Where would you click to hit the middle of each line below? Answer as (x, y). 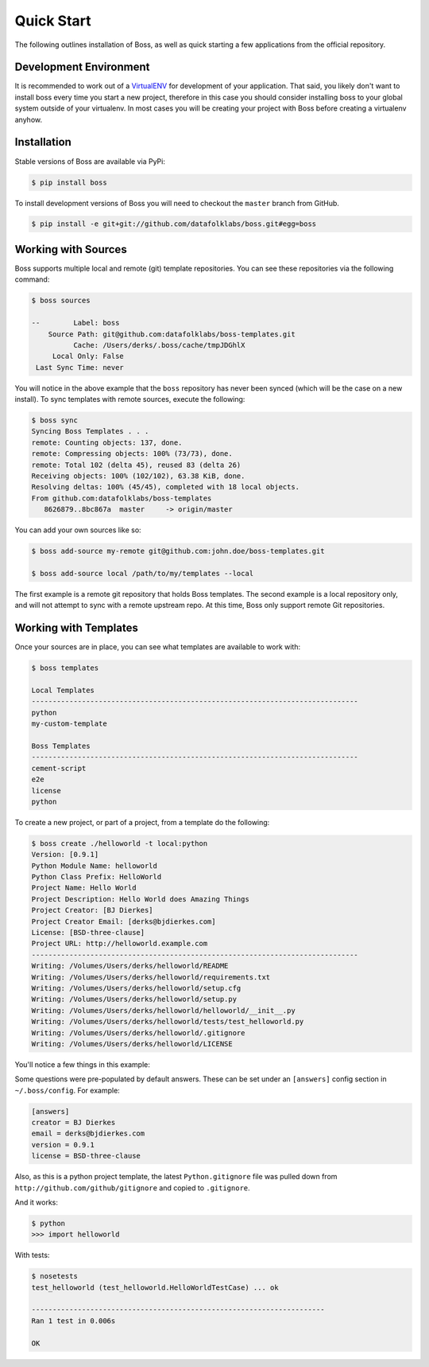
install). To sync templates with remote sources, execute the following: (130, 399)
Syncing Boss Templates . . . (90, 431)
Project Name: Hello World (84, 888)
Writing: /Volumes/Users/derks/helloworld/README (130, 966)
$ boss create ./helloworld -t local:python (120, 843)
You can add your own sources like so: (78, 530)
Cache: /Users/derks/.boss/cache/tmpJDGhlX (159, 345)
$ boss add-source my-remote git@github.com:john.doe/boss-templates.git (178, 551)
